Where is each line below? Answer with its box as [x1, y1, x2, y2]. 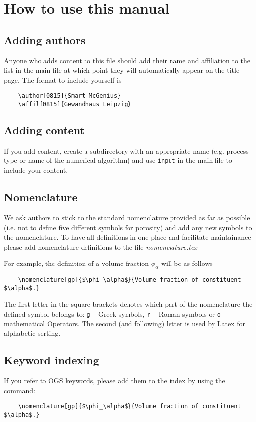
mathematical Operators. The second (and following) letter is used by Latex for [4, 318, 245, 328]
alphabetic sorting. [4, 328, 61, 338]
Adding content [4, 122, 85, 138]
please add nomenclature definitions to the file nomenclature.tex [4, 241, 197, 252]
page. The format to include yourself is [4, 74, 122, 85]
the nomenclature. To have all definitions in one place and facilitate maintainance [4, 232, 251, 242]
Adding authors [4, 32, 85, 47]
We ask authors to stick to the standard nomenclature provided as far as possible [4, 212, 250, 222]
